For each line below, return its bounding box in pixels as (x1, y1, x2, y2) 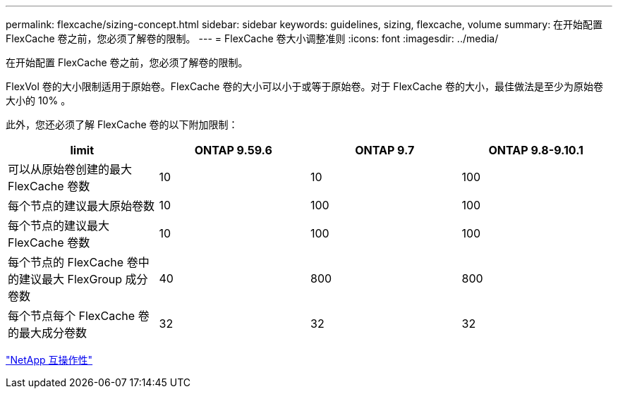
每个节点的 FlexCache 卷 (8, 255, 138, 269)
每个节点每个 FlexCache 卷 (8, 309, 150, 323)
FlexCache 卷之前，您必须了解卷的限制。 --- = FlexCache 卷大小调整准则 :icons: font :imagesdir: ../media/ (6, 32, 499, 44)
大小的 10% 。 (6, 94, 71, 106)
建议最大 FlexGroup (19, 272, 123, 286)
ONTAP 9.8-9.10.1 (488, 143, 583, 157)
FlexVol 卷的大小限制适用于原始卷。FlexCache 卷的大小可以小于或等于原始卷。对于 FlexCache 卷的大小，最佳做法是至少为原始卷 (6, 80, 603, 92)
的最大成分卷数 (8, 326, 87, 340)
